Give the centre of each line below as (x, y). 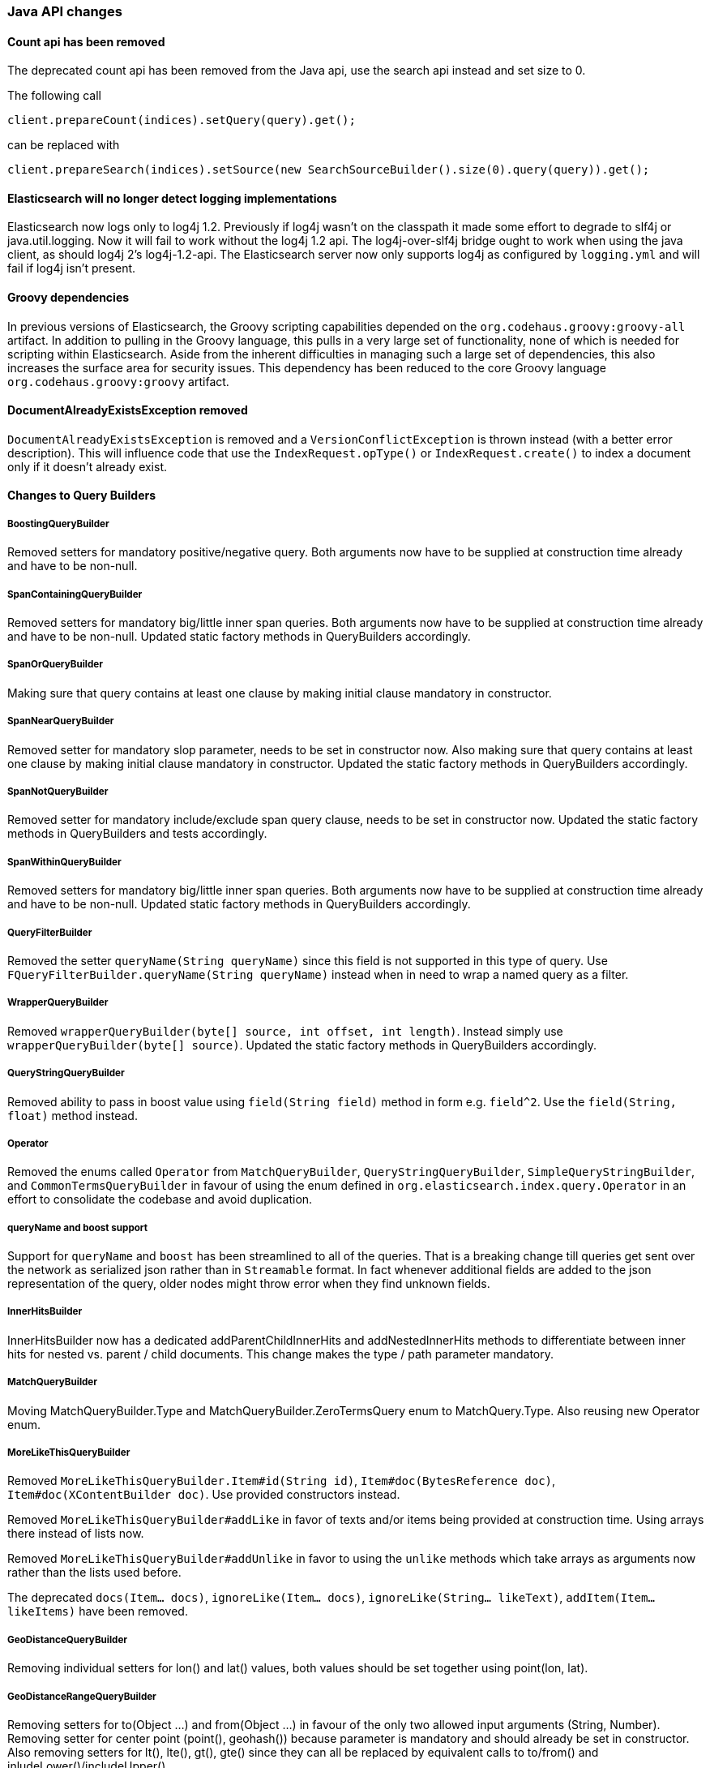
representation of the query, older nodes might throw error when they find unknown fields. (249, 1284)
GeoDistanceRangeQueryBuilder (82, 1696)
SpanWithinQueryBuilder (64, 862)
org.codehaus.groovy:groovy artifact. (118, 381)
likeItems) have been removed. (98, 1611)
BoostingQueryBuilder (58, 524)
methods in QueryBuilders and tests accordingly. (137, 834)
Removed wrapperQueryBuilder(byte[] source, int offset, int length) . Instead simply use (285, 1031)
